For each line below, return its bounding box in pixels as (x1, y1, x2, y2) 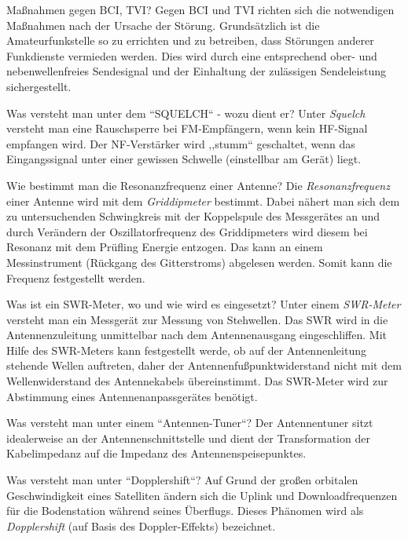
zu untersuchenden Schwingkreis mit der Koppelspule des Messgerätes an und (6, 208, 380, 224)
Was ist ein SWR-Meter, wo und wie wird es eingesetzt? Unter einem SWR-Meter (6, 296, 401, 312)
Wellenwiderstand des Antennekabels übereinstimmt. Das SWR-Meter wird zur (6, 373, 388, 389)
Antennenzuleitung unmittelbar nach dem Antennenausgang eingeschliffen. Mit (6, 327, 388, 343)
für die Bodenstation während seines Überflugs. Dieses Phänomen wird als (6, 502, 364, 519)
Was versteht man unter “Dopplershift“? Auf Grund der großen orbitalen (6, 472, 358, 488)
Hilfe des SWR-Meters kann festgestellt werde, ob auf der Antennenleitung (6, 341, 366, 358)
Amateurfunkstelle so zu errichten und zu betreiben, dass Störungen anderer (6, 32, 374, 49)
